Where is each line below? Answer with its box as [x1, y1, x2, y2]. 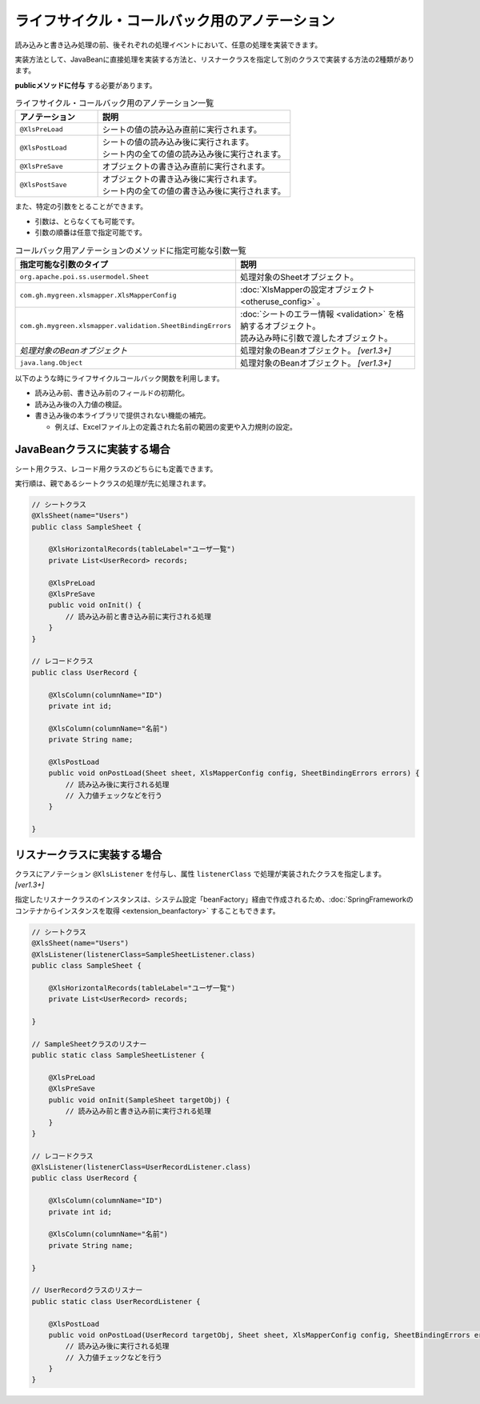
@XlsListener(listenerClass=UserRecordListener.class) [31, 1162, 251, 1172]
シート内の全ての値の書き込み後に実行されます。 [102, 186, 286, 197]
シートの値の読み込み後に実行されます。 [102, 137, 254, 148]
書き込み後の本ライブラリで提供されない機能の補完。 [34, 410, 210, 420]
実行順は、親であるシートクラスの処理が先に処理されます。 [14, 478, 211, 488]
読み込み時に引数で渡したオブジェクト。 [240, 333, 393, 344]
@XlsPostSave [19, 180, 67, 189]
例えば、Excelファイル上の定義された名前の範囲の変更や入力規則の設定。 [54, 422, 298, 431]
